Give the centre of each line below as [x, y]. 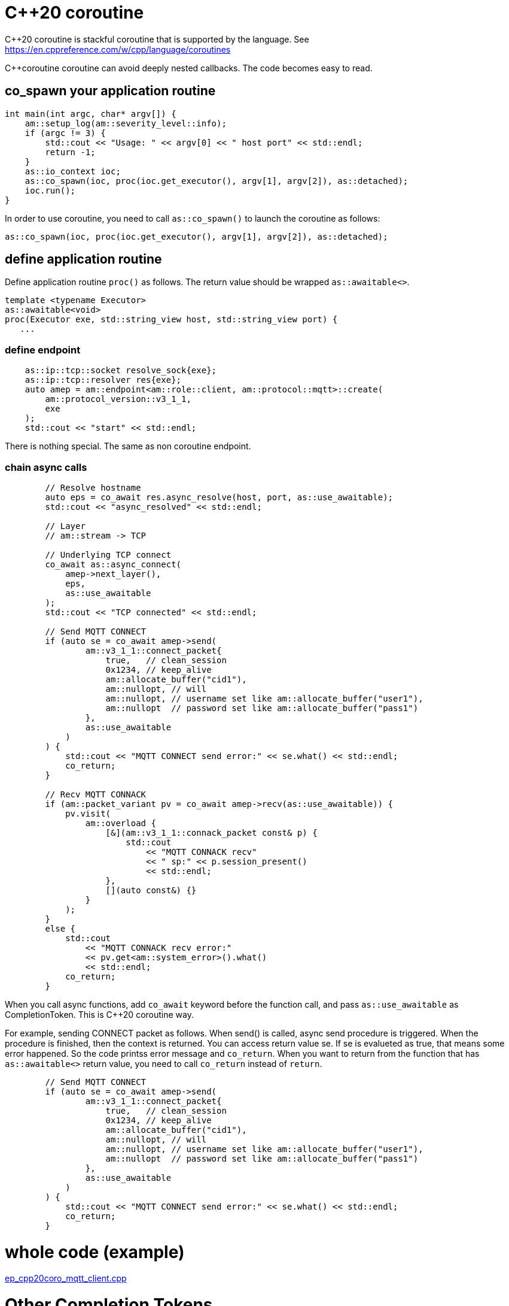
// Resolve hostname [93, 487]
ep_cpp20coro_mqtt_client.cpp [66, 1278]
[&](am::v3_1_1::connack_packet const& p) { [211, 832]
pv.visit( [88, 813]
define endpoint [43, 350]
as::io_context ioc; [73, 171]
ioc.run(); [50, 190]
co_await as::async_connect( [113, 564]
